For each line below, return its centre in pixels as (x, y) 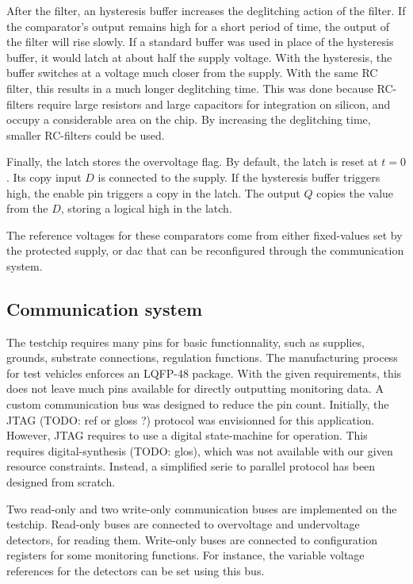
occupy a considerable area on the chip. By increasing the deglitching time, (189, 119)
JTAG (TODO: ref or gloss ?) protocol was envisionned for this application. (191, 419)
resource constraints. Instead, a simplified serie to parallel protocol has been (191, 466)
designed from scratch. (61, 482)
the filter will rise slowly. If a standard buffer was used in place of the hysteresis (200, 42)
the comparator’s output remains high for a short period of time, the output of (198, 26)
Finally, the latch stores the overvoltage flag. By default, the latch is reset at (192, 161)
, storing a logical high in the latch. (146, 208)
